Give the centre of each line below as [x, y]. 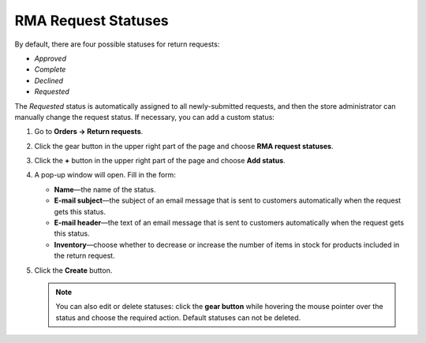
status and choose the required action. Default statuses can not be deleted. [178, 317]
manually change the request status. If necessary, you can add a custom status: [145, 117]
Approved [50, 58]
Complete [50, 69]
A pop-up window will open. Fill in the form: [105, 175]
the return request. [84, 255]
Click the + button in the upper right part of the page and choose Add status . [160, 161]
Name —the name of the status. [105, 189]
